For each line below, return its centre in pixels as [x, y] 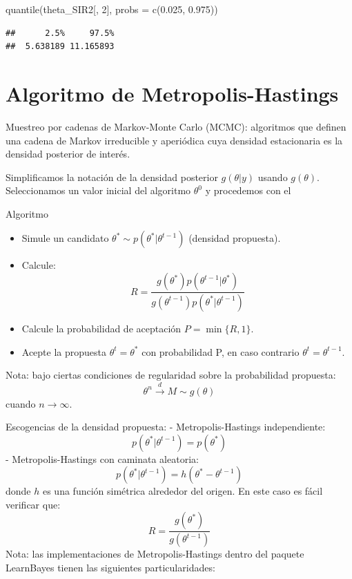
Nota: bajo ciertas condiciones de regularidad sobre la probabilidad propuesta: [171, 375]
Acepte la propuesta [64, 351]
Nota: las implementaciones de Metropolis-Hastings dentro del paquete [155, 554]
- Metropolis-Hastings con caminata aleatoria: [102, 458]
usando [273, 177]
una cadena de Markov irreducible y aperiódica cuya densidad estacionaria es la [174, 140]
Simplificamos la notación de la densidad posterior [112, 177]
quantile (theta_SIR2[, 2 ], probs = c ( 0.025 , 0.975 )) [112, 9]
